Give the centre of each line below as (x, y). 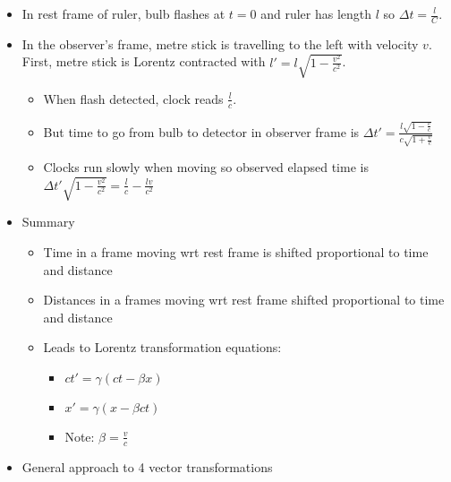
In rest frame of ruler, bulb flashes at (123, 13)
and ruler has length (316, 13)
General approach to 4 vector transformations (147, 466)
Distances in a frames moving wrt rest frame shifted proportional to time (244, 300)
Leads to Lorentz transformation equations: (162, 347)
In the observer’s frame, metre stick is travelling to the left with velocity (220, 43)
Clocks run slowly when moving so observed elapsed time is (206, 167)
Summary (48, 222)
